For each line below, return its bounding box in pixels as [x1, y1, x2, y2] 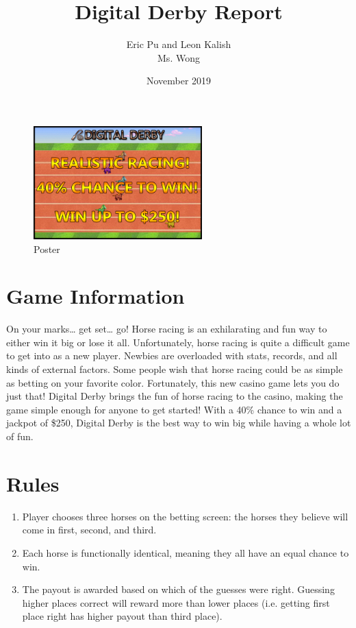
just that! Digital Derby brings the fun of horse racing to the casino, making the [6, 389, 343, 403]
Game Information [6, 282, 185, 310]
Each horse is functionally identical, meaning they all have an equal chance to [22, 545, 349, 559]
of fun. [6, 429, 34, 444]
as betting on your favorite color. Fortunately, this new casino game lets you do [6, 375, 340, 389]
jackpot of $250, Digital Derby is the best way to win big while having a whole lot [6, 415, 351, 430]
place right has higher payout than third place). [22, 609, 222, 623]
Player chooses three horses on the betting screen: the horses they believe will [22, 509, 348, 523]
